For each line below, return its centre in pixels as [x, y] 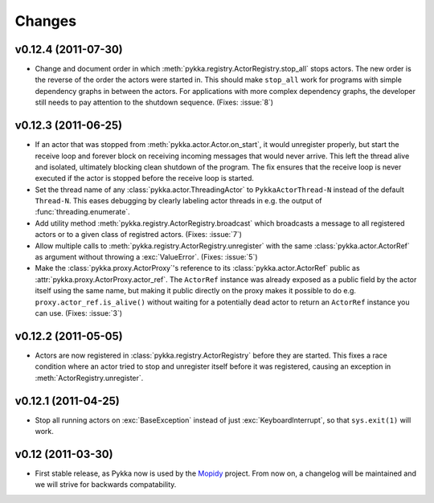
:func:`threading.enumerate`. [82, 212]
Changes [45, 21]
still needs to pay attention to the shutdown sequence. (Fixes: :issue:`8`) [154, 102]
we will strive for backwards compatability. [106, 485]
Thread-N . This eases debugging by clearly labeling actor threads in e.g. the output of [178, 201]
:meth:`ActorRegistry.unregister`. [89, 378]
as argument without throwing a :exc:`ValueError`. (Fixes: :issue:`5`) [146, 257]
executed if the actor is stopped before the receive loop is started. [145, 178]
